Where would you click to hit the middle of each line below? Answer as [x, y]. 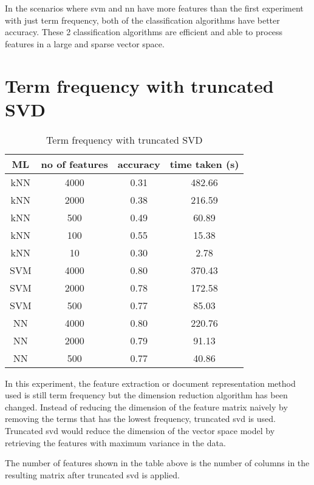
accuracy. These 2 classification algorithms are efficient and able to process [144, 32]
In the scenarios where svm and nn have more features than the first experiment [154, 8]
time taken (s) [204, 164]
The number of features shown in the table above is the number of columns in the [157, 463]
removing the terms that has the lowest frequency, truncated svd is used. [140, 419]
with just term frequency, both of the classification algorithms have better [142, 20]
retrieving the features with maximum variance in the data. [115, 442]
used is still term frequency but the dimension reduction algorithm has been [146, 395]
